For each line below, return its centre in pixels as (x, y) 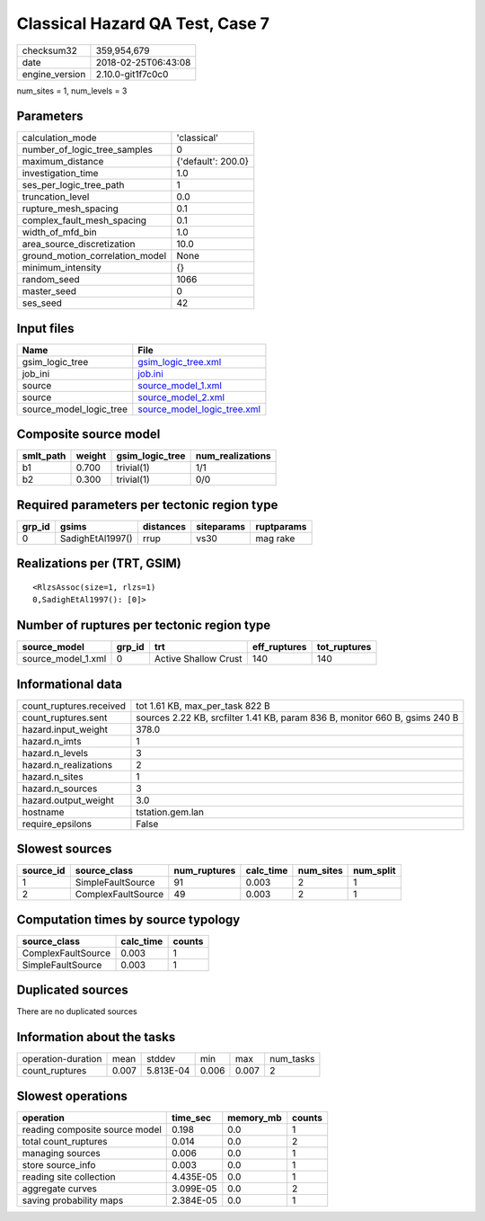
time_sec (191, 1118)
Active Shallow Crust (198, 659)
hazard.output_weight (68, 800)
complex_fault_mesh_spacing (84, 220)
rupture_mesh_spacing (70, 209)
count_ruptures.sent (65, 717)
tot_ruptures (344, 647)
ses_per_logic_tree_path (73, 185)
